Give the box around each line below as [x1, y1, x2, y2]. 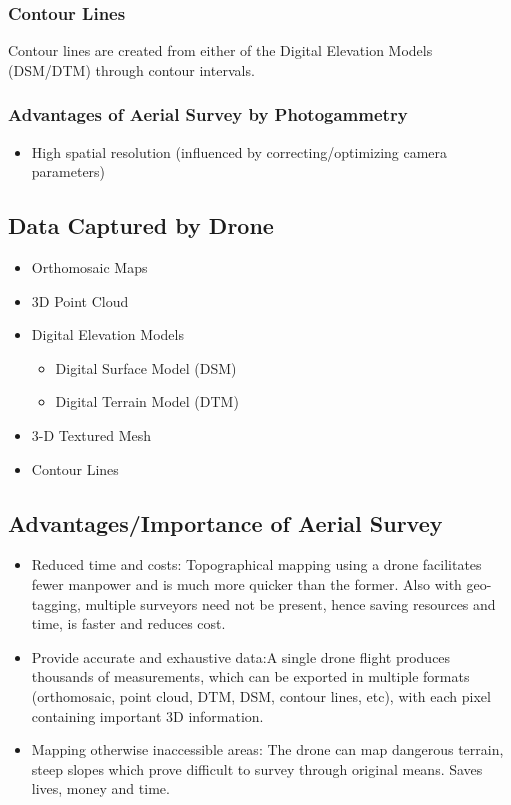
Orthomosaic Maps [31, 257, 148, 278]
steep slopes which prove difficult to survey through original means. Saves [31, 758, 483, 779]
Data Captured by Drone [8, 210, 274, 241]
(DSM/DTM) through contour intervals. [8, 59, 255, 80]
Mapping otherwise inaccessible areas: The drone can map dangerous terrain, [31, 739, 504, 760]
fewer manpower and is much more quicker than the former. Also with [31, 573, 462, 594]
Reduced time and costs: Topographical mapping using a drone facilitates [31, 554, 482, 575]
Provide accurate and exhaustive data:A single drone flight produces [31, 646, 451, 667]
